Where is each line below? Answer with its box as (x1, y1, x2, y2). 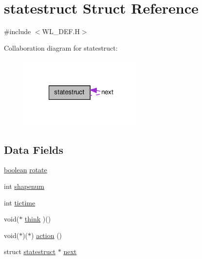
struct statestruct (4, 246, 56, 257)
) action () (31, 230, 62, 240)
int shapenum (4, 181, 44, 191)
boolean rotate (4, 165, 47, 175)
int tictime (4, 197, 36, 207)
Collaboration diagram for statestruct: (4, 42, 118, 53)
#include (4, 26, 31, 37)
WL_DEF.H (42, 26, 80, 37)
